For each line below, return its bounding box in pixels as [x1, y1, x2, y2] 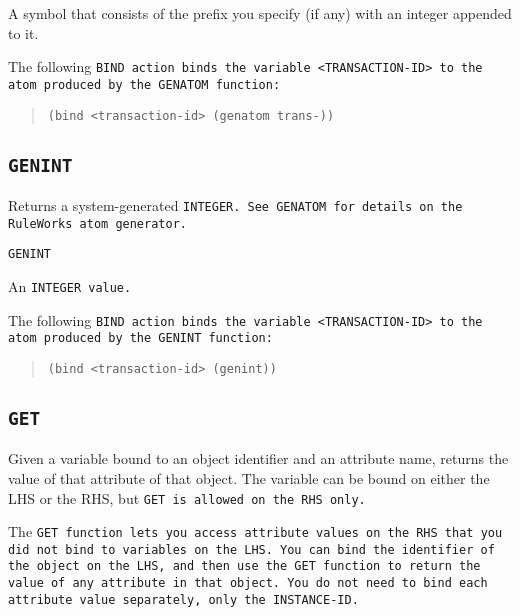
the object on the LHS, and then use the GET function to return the [8, 559, 481, 574]
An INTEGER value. [8, 275, 132, 296]
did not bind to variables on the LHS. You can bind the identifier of [8, 542, 495, 557]
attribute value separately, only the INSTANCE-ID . [8, 592, 359, 607]
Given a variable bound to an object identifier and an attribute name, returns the [8, 448, 509, 469]
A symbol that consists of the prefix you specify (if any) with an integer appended [8, 3, 512, 23]
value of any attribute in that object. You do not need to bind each [8, 576, 488, 591]
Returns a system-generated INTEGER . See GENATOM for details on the [8, 194, 463, 215]
